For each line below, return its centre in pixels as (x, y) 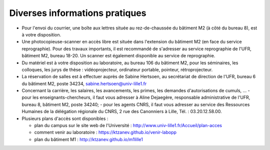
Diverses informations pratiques (78, 13)
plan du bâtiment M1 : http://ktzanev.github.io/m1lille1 (89, 139)
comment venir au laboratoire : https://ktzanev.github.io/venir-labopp (105, 133)
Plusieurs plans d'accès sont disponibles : (65, 118)
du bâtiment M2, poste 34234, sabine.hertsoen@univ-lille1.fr (84, 83)
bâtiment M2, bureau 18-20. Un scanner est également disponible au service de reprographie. (118, 56)
